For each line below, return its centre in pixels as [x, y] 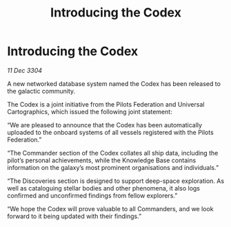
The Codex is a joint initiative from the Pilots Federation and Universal [106, 104]
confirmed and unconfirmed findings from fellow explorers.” [92, 195]
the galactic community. [41, 91]
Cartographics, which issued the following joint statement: [90, 111]
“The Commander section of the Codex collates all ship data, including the [113, 153]
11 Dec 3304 [25, 70]
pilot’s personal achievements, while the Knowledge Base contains [102, 160]
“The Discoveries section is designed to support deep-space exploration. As [116, 181]
